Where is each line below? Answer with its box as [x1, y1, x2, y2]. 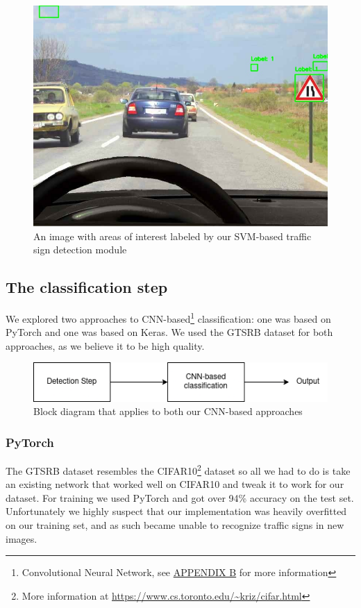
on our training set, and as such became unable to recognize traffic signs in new [6, 517, 344, 532]
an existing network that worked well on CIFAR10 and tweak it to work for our [6, 477, 344, 491]
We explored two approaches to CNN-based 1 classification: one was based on [6, 309, 331, 326]
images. [6, 531, 37, 546]
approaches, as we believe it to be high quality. [6, 338, 205, 353]
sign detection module [33, 242, 127, 257]
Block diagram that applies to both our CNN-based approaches [33, 404, 303, 419]
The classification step [6, 276, 168, 298]
